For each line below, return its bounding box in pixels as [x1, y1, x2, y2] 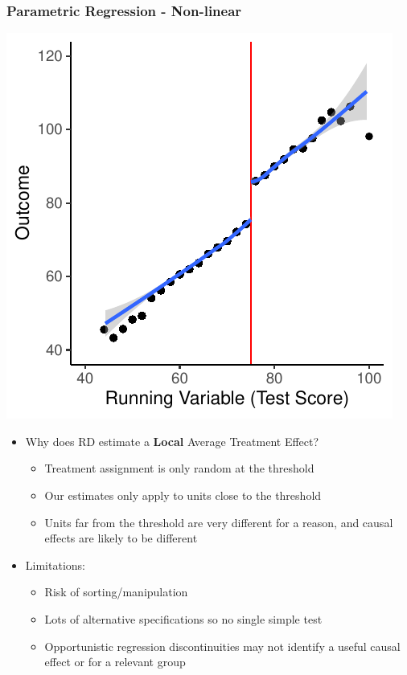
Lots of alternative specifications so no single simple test [44, 610, 323, 627]
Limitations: [25, 556, 85, 573]
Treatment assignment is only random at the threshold [44, 460, 314, 477]
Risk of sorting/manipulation [44, 583, 188, 600]
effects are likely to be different [44, 530, 198, 546]
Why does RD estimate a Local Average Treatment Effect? [25, 432, 319, 449]
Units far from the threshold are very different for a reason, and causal [44, 513, 393, 530]
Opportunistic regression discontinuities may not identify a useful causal [44, 637, 401, 654]
